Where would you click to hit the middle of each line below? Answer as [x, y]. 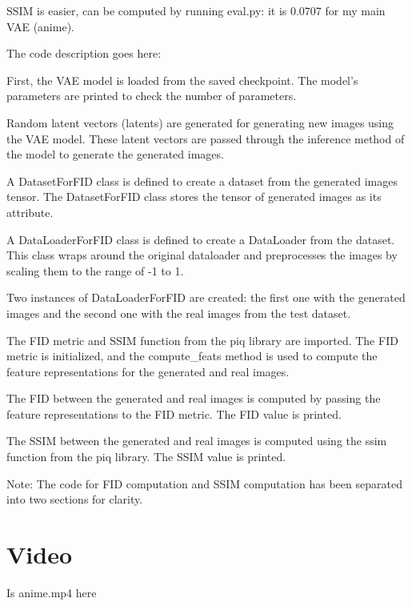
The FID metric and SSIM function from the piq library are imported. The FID [202, 340]
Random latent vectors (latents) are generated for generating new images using [200, 122]
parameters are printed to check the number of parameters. [152, 96]
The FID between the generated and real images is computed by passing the [194, 398]
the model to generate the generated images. [115, 154]
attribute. [30, 212]
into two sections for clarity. [75, 499]
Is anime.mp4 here [52, 592]
